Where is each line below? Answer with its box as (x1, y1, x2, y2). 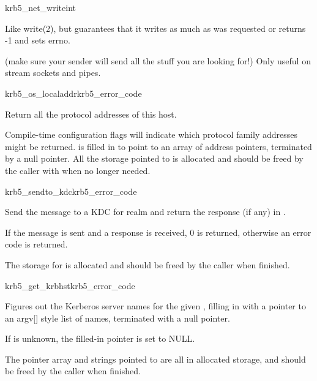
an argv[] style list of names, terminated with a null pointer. (5, 311, 230, 324)
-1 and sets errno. (5, 34, 70, 47)
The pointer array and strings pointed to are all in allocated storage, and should (5, 352, 306, 365)
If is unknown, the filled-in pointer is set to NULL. (5, 332, 195, 345)
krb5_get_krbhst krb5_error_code (5, 279, 135, 292)
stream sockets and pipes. (5, 66, 101, 79)
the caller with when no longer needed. (5, 164, 151, 176)
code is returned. (5, 238, 68, 251)
